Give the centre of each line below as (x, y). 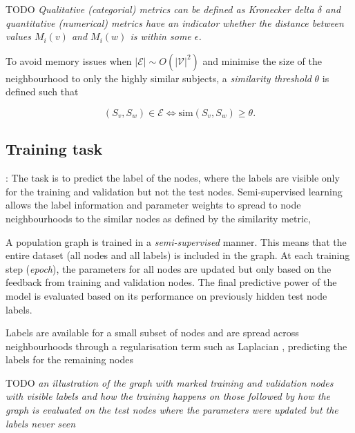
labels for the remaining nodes (69, 359)
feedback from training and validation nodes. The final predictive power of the (171, 282)
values (18, 36)
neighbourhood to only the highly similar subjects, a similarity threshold (159, 78)
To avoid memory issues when (69, 60)
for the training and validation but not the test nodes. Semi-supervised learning (174, 191)
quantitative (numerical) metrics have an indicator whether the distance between (175, 22)
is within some (161, 36)
